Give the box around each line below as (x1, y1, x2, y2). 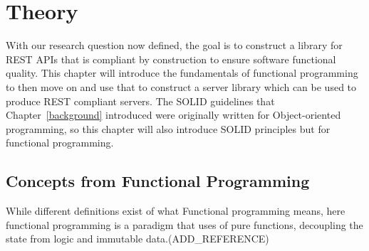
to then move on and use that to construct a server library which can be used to (6, 79, 357, 94)
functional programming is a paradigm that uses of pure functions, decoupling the (6, 217, 363, 232)
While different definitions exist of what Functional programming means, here (6, 203, 345, 218)
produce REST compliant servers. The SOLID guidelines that (6, 93, 275, 108)
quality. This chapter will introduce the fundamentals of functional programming (6, 65, 358, 80)
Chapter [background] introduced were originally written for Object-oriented (6, 107, 341, 122)
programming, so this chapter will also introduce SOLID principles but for (6, 121, 331, 136)
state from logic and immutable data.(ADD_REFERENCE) (6, 231, 269, 246)
